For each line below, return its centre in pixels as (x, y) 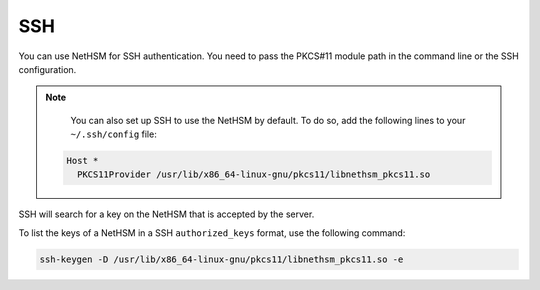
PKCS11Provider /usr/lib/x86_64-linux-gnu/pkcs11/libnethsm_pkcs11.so (253, 174)
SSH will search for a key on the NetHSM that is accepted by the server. (166, 214)
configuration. (47, 69)
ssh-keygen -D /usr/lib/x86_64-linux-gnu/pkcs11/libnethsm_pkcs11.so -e (221, 259)
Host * (82, 161)
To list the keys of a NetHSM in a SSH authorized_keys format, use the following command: (212, 232)
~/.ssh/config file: (113, 134)
